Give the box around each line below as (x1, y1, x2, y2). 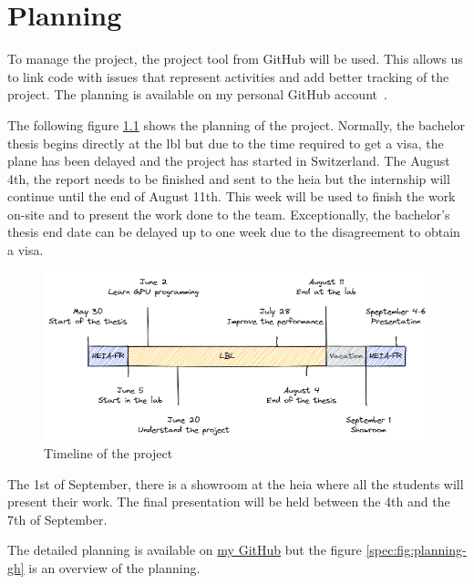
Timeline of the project (44, 444, 173, 463)
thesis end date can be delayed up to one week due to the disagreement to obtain (7, 222, 460, 241)
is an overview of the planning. (28, 558, 201, 578)
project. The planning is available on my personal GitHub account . (7, 85, 387, 104)
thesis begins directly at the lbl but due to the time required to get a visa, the (7, 133, 444, 152)
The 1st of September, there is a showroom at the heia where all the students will (7, 474, 464, 493)
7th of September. (7, 509, 108, 528)
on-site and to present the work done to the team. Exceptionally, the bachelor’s (7, 204, 450, 223)
